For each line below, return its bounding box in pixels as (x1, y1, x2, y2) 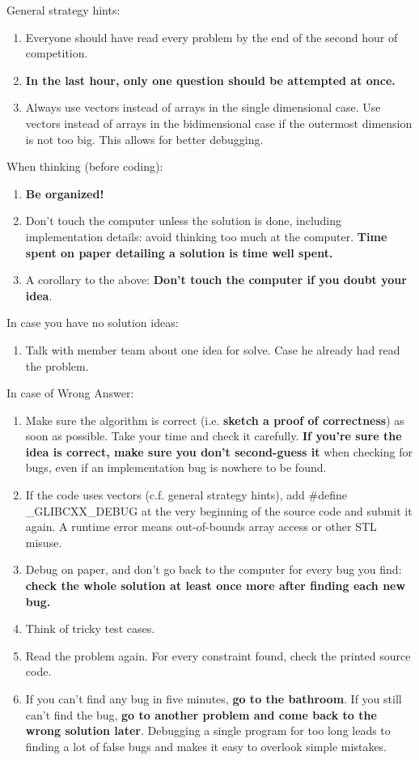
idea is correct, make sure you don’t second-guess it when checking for (25, 443, 413, 460)
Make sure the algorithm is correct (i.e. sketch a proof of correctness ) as (25, 411, 404, 428)
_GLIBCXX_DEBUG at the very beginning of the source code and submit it (25, 502, 413, 519)
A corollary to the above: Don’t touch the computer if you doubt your (25, 271, 407, 288)
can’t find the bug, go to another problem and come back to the (25, 706, 377, 723)
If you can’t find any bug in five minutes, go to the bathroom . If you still (25, 690, 402, 707)
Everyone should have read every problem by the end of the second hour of (25, 28, 398, 45)
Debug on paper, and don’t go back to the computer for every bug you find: (25, 561, 402, 578)
